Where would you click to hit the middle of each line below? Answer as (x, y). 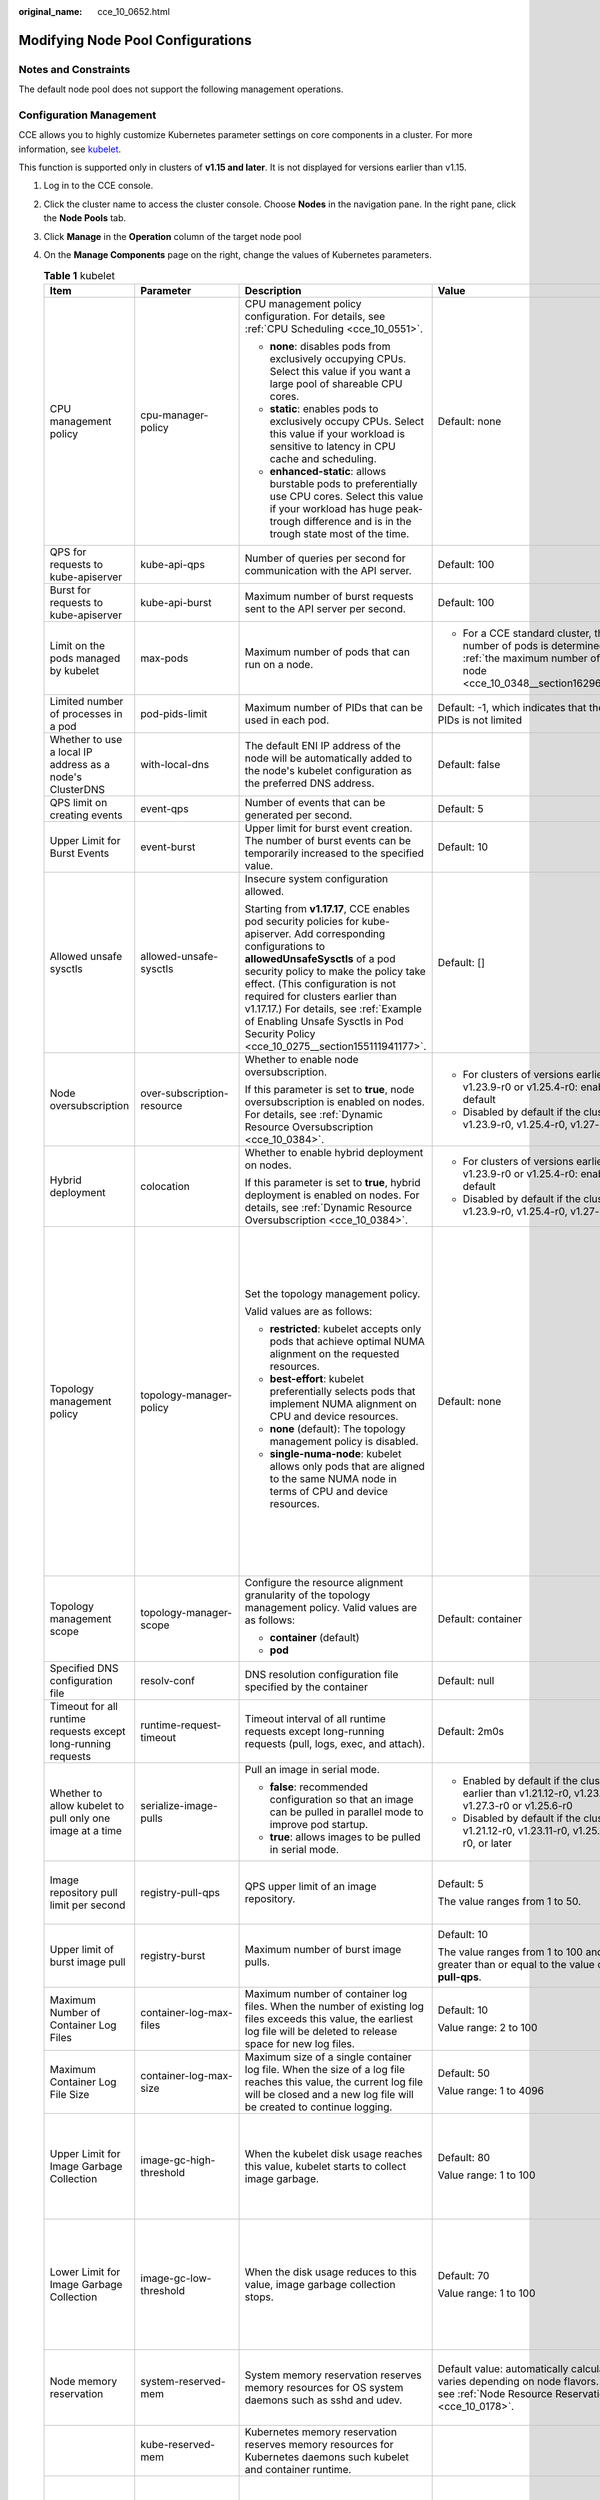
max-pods (164, 658)
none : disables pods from (330, 346)
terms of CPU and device (329, 1491)
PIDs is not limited (479, 720)
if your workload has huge (331, 508)
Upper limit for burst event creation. (328, 828)
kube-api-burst (176, 602)
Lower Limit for (85, 2272)
